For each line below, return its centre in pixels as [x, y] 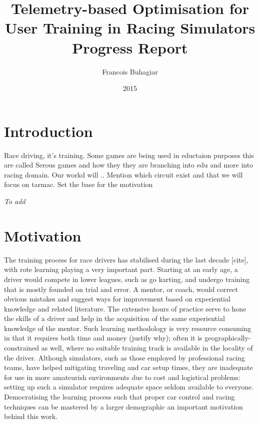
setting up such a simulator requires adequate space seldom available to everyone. [129, 387]
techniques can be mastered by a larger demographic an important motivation [123, 406]
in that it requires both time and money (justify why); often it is [103, 338]
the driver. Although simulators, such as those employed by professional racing [124, 357]
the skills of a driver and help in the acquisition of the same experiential [114, 318]
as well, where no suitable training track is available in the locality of [147, 348]
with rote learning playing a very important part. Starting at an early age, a [121, 269]
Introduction [48, 131]
